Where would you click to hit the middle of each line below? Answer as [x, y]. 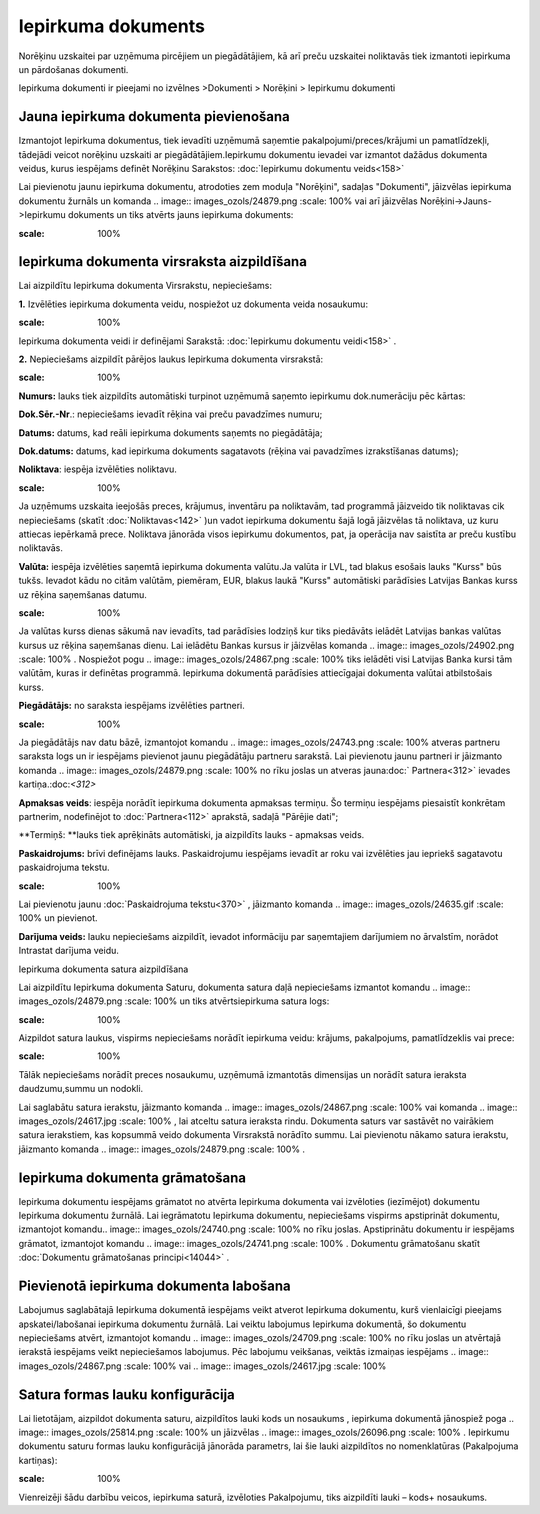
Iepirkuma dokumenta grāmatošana [132, 1177]
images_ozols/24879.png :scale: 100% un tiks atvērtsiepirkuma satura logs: [174, 1001]
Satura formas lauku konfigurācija [126, 1394]
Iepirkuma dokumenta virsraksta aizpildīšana [162, 261]
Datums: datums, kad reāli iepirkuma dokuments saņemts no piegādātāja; [170, 432]
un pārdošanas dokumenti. [73, 69]
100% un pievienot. [58, 918]
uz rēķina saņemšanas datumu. [82, 594]
